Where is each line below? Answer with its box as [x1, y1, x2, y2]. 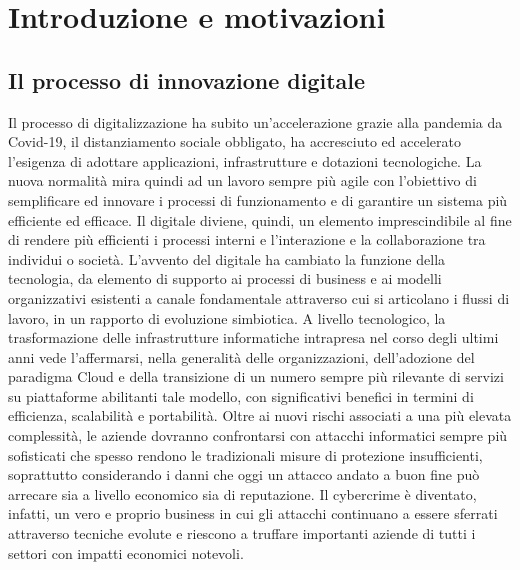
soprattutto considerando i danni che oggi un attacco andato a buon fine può [8, 464, 480, 485]
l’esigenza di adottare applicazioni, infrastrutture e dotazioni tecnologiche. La [8, 150, 482, 171]
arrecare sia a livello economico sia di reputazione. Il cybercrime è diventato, [8, 483, 477, 504]
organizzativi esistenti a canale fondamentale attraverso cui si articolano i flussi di [8, 287, 510, 308]
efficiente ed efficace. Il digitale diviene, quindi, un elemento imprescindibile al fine [8, 209, 512, 230]
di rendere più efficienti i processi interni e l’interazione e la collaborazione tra [8, 229, 486, 250]
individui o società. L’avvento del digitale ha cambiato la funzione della [8, 248, 446, 269]
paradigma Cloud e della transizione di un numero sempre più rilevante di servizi [8, 366, 504, 387]
